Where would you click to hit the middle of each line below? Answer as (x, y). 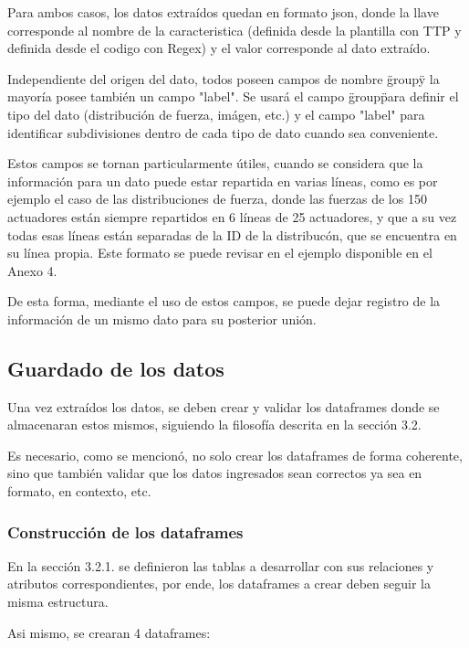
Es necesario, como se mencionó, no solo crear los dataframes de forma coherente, (235, 455)
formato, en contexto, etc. (79, 491)
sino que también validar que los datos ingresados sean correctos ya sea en (215, 473)
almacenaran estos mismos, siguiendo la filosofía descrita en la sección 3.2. (214, 425)
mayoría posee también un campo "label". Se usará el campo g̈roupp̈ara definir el (233, 96)
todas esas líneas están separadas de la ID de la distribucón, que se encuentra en (232, 234)
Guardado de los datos (116, 368)
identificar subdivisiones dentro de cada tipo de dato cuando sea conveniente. (223, 132)
